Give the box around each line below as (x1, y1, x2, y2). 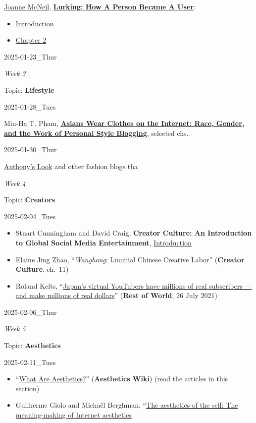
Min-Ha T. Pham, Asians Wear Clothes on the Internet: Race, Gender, (4, 118, 245, 128)
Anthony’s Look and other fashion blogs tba (4, 161, 138, 171)
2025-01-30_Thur (4, 144, 57, 155)
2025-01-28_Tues (4, 101, 56, 112)
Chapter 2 (15, 35, 47, 45)
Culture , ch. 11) (15, 264, 69, 274)
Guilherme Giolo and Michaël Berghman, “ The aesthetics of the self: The (15, 400, 238, 410)
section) (15, 383, 40, 393)
